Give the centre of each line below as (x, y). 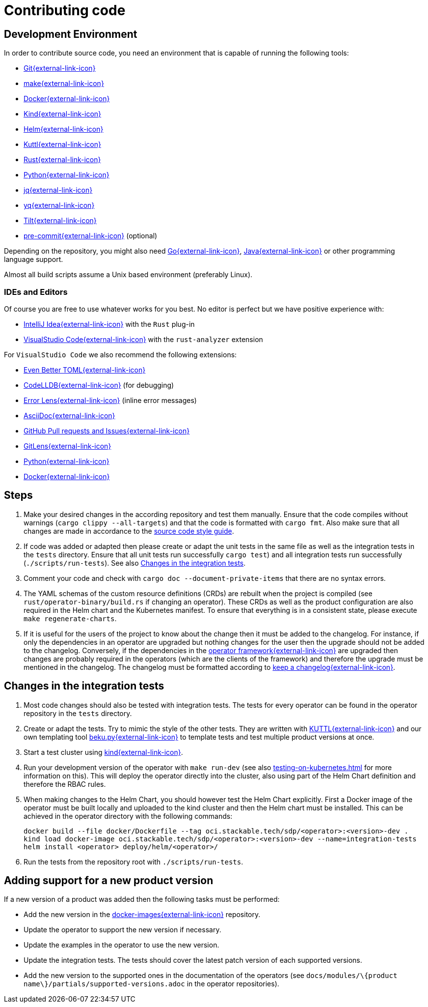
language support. (34, 259)
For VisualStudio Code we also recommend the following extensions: (120, 354)
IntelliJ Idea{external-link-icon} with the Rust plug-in (109, 324)
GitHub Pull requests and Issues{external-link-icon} (107, 431)
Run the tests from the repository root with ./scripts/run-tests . (134, 862)
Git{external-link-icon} (60, 68)
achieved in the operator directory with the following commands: (128, 816)
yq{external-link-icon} (59, 205)
